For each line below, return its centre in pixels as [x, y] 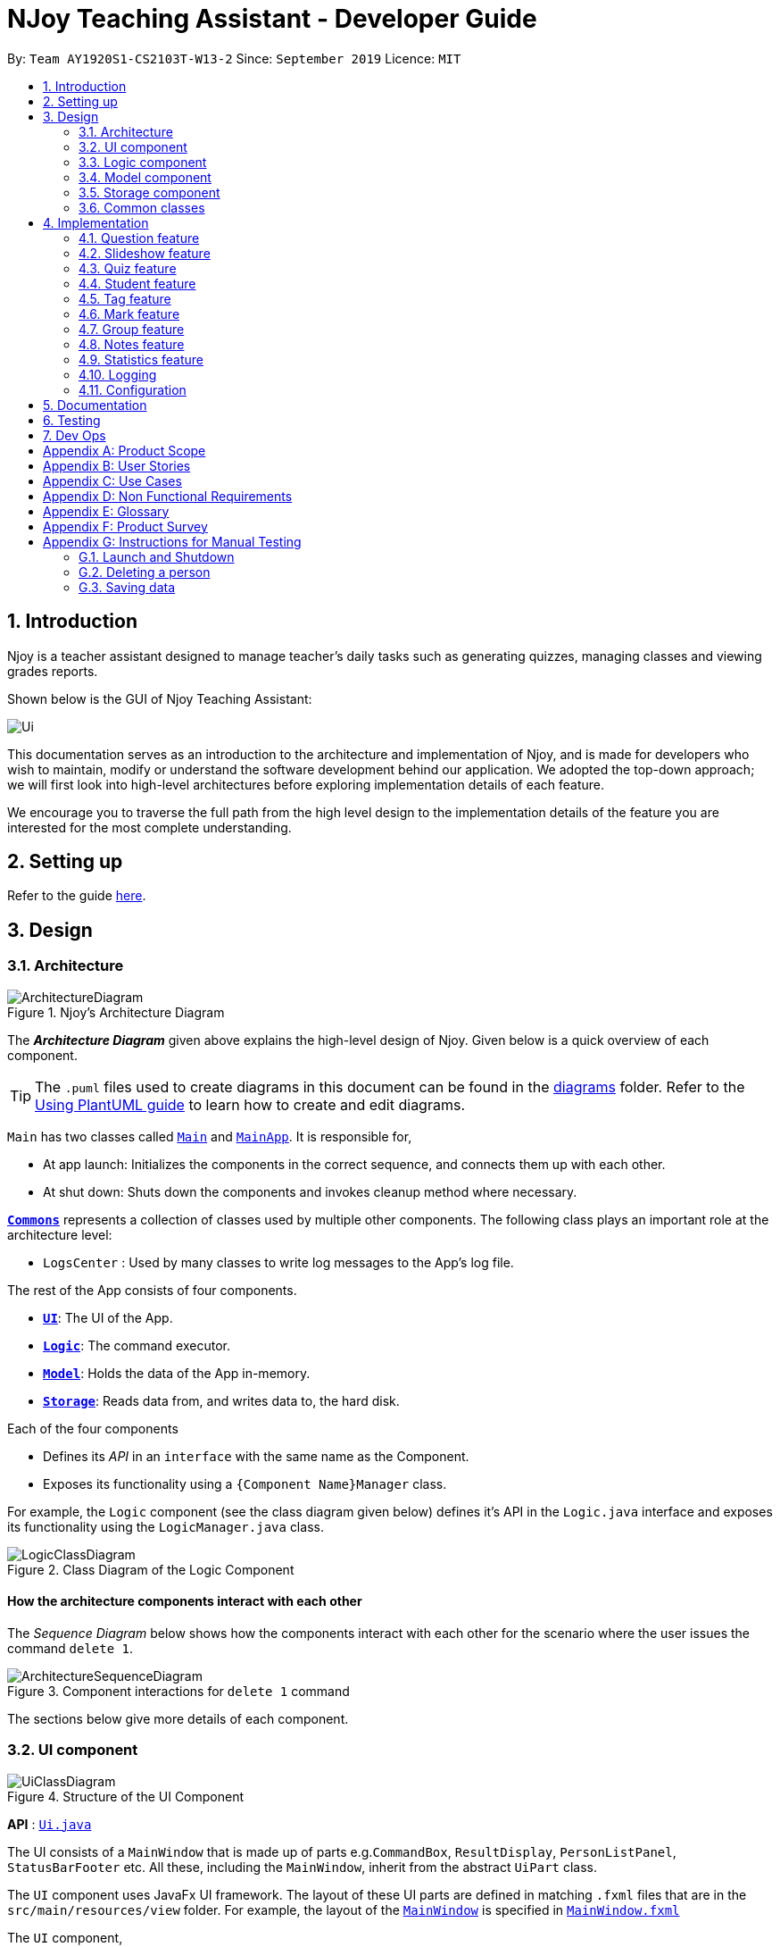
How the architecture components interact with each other [185, 1601]
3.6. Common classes [142, 207]
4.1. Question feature [139, 238]
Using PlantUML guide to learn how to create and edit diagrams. [250, 1104]
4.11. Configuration [133, 389]
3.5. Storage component [149, 192]
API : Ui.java [50, 1824]
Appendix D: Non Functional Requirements [168, 496]
